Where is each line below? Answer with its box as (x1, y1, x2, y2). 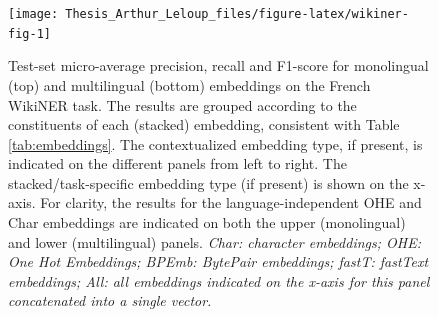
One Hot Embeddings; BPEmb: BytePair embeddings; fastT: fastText (8, 251, 429, 272)
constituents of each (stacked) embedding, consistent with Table (8, 114, 400, 135)
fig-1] (8, 26, 51, 41)
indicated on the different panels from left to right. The (8, 153, 347, 174)
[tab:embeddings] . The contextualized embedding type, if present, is (8, 133, 423, 154)
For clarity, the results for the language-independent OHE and (40, 192, 422, 213)
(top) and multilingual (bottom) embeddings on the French (8, 74, 371, 95)
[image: (8, 7, 59, 21)
